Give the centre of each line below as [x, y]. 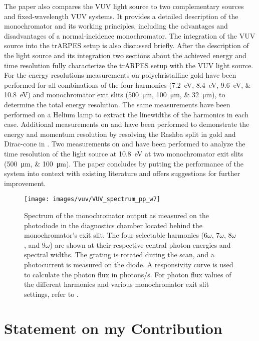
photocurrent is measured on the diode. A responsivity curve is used [129, 264]
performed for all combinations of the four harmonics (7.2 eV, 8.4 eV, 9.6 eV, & [127, 84]
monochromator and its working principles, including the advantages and [116, 26]
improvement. [25, 183]
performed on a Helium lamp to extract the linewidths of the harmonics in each [126, 114]
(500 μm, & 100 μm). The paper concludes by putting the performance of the [124, 163]
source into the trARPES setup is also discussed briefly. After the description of [126, 45]
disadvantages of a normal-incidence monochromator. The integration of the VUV [130, 35]
